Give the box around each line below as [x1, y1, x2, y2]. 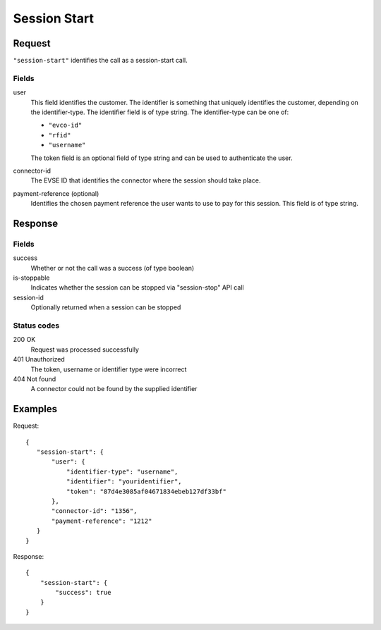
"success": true [55, 588, 111, 597]
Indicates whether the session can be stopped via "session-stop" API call [30, 283, 244, 292]
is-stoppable [13, 273, 50, 282]
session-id [13, 293, 44, 302]
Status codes [13, 321, 60, 331]
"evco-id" [48, 121, 83, 130]
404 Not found [13, 374, 56, 383]
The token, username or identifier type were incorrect [30, 365, 187, 373]
